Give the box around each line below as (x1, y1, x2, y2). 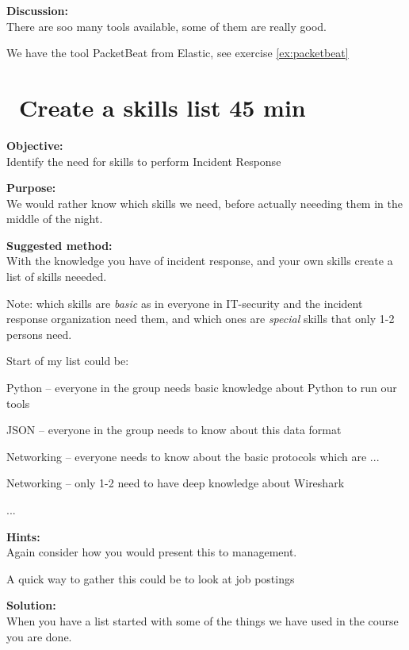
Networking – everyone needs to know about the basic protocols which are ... (6, 448, 380, 464)
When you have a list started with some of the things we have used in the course (6, 612, 399, 629)
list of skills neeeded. (6, 268, 107, 285)
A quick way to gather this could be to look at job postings (6, 570, 295, 587)
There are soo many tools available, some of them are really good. (6, 17, 327, 34)
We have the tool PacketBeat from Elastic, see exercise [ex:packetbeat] (6, 44, 349, 61)
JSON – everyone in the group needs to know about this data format (6, 421, 342, 438)
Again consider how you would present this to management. (6, 544, 297, 560)
